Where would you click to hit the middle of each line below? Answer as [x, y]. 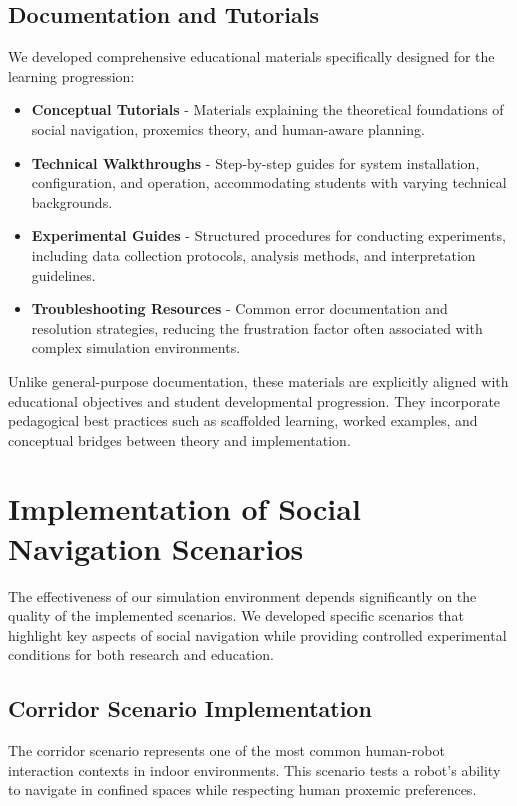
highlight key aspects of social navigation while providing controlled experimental [257, 634]
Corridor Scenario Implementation [190, 708]
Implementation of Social [184, 508]
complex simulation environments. [136, 347]
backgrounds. [72, 201]
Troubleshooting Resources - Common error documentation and [239, 308]
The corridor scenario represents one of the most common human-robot [226, 750]
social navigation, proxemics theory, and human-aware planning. [228, 128]
